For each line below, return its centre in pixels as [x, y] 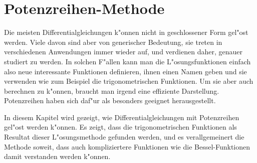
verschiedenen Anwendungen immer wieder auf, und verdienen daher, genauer [123, 52]
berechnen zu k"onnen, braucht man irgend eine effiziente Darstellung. [112, 90]
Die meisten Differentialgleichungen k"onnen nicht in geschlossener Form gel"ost [126, 32]
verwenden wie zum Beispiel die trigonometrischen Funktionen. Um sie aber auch [129, 81]
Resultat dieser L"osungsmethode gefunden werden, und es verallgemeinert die [124, 137]
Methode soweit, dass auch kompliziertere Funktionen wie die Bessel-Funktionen [127, 146]
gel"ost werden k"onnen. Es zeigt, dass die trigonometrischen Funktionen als [120, 127]
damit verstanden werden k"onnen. [57, 156]
